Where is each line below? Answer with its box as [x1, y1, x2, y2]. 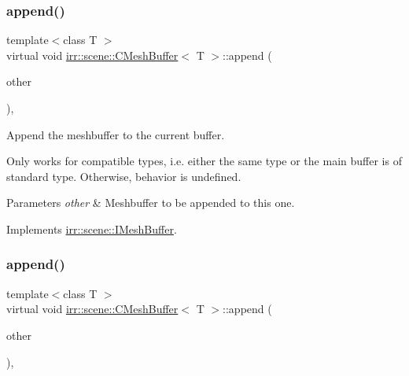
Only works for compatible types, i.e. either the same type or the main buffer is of [6, 153, 402, 169]
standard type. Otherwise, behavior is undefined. [6, 168, 241, 184]
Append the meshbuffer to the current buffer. [6, 126, 225, 142]
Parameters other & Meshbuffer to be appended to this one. [6, 194, 295, 211]
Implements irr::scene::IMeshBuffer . [6, 220, 177, 237]
